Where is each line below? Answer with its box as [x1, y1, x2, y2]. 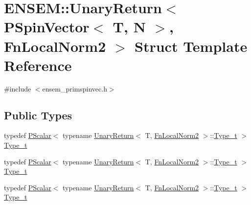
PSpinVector [4, 17, 90, 37]
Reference [4, 55, 72, 75]
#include [4, 83, 31, 93]
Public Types [4, 107, 72, 122]
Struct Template [135, 36, 248, 56]
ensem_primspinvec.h [42, 83, 107, 93]
